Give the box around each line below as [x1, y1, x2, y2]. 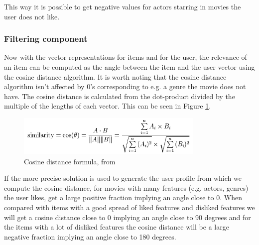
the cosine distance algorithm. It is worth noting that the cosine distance [4, 71, 227, 82]
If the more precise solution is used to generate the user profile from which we [4, 173, 242, 183]
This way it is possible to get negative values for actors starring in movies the [4, 1, 241, 11]
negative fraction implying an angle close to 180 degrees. [4, 231, 176, 242]
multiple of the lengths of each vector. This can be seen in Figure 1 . [4, 101, 211, 111]
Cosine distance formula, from [24, 156, 116, 166]
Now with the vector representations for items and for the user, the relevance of [4, 52, 247, 62]
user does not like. [4, 11, 60, 21]
